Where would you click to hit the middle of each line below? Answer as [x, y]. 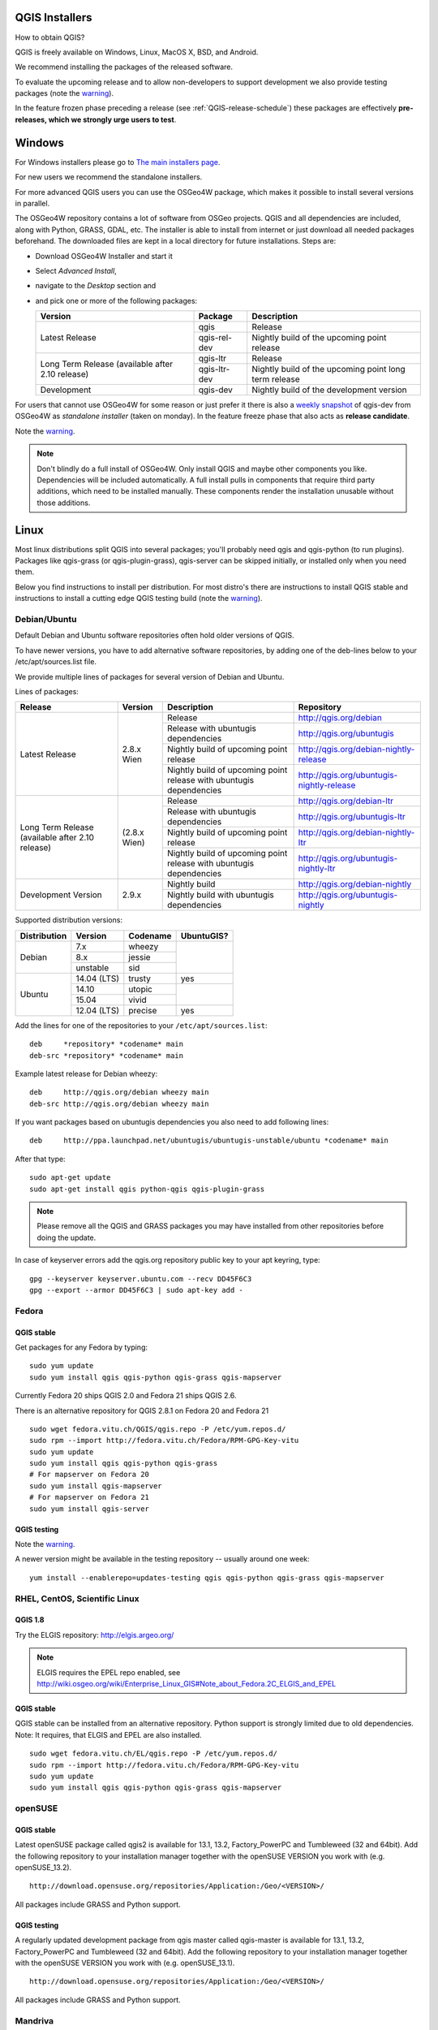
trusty [140, 978]
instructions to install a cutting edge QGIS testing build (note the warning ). [139, 598]
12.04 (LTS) [98, 1010]
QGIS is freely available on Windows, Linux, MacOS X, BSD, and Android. [137, 52]
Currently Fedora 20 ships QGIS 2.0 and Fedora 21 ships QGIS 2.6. [126, 1396]
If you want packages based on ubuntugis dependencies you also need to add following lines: [172, 1122]
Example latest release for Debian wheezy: [86, 1073]
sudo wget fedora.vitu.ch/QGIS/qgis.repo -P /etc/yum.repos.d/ [158, 1429]
